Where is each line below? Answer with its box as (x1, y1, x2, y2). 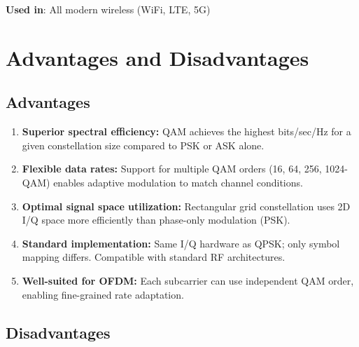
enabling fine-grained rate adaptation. (22, 287, 184, 301)
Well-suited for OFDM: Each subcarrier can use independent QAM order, (22, 273, 354, 287)
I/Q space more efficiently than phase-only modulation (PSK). (22, 212, 290, 227)
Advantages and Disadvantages (6, 43, 309, 72)
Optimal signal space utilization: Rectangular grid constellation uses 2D (22, 198, 351, 213)
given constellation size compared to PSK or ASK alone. (22, 137, 265, 152)
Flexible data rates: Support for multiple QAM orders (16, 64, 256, (22, 161, 322, 176)
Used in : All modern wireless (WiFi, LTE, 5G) (6, 2, 211, 16)
